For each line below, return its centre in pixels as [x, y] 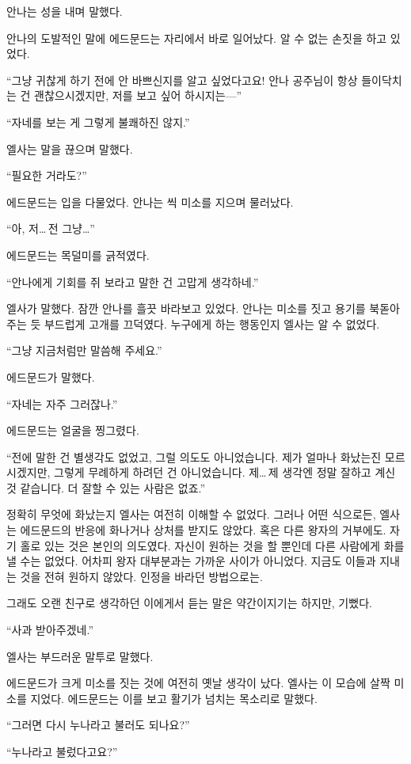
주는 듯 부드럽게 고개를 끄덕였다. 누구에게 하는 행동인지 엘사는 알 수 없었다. [193, 323]
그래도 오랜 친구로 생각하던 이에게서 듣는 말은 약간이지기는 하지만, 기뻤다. [189, 603]
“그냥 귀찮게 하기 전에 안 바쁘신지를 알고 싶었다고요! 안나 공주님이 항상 [182, 80]
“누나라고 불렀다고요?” [62, 751]
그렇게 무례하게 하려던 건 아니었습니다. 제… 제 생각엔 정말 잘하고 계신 [225, 472]
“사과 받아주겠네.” [50, 630]
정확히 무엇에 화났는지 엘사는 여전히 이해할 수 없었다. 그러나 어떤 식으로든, [191, 514]
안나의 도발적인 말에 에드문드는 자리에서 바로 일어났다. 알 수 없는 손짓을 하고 [197, 38]
